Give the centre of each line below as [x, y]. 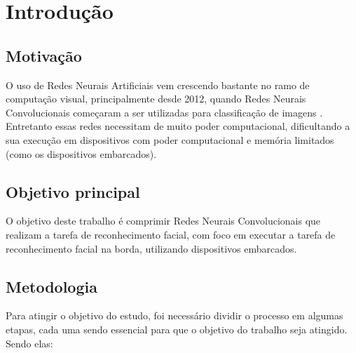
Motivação [44, 55]
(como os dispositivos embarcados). [81, 153]
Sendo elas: [29, 343]
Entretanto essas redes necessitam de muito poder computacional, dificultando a [178, 126]
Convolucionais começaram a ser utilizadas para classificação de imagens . [164, 112]
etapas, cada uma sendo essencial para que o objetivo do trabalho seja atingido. [177, 329]
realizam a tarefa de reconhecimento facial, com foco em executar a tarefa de [171, 234]
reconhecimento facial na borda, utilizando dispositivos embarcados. [151, 248]
